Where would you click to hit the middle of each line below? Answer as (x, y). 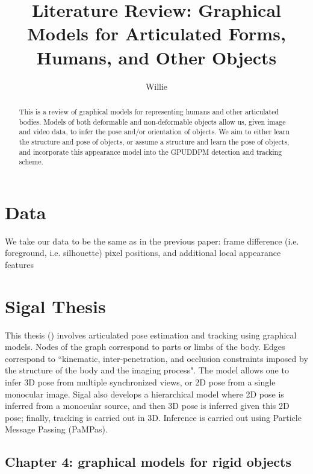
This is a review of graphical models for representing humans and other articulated (149, 111)
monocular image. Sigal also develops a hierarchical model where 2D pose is (144, 394)
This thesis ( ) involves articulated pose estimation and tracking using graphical (151, 335)
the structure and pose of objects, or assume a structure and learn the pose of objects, (154, 141)
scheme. (31, 162)
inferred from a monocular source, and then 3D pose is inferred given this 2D (147, 406)
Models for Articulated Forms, (156, 33)
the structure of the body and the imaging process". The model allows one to (147, 370)
